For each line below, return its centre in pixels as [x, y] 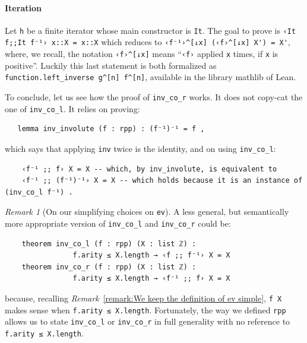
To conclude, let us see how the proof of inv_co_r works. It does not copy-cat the [154, 97]
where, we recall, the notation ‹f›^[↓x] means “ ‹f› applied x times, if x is [142, 54]
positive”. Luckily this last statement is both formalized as [111, 65]
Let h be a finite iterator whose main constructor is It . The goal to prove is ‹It [151, 30]
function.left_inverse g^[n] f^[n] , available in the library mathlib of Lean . [151, 77]
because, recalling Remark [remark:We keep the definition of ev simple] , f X [143, 298]
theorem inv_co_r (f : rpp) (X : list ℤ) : [109, 267]
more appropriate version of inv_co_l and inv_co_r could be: [118, 223]
